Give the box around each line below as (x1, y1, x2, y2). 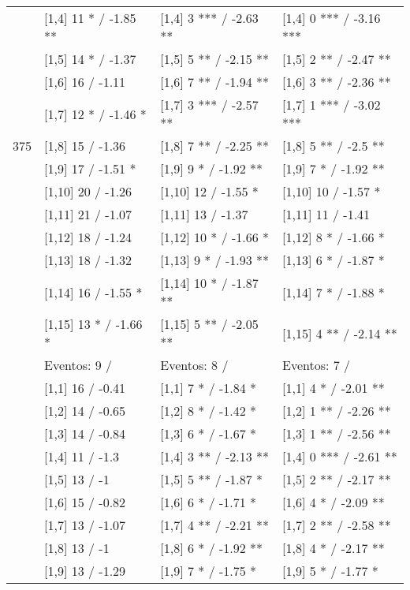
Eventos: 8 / (160, 356, 229, 374)
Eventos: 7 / (281, 356, 351, 374)
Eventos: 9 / (44, 356, 113, 374)
